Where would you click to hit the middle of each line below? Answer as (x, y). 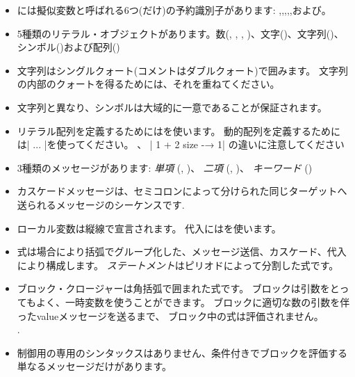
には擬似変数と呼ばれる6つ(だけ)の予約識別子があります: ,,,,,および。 (174, 10)
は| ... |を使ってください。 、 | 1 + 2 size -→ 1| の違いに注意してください (181, 144)
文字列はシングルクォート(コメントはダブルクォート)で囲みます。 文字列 (182, 70)
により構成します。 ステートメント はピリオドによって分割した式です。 (178, 265)
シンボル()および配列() (68, 47)
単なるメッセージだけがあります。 (94, 366)
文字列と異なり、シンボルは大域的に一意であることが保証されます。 (172, 107)
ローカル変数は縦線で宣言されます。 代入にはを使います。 (149, 228)
